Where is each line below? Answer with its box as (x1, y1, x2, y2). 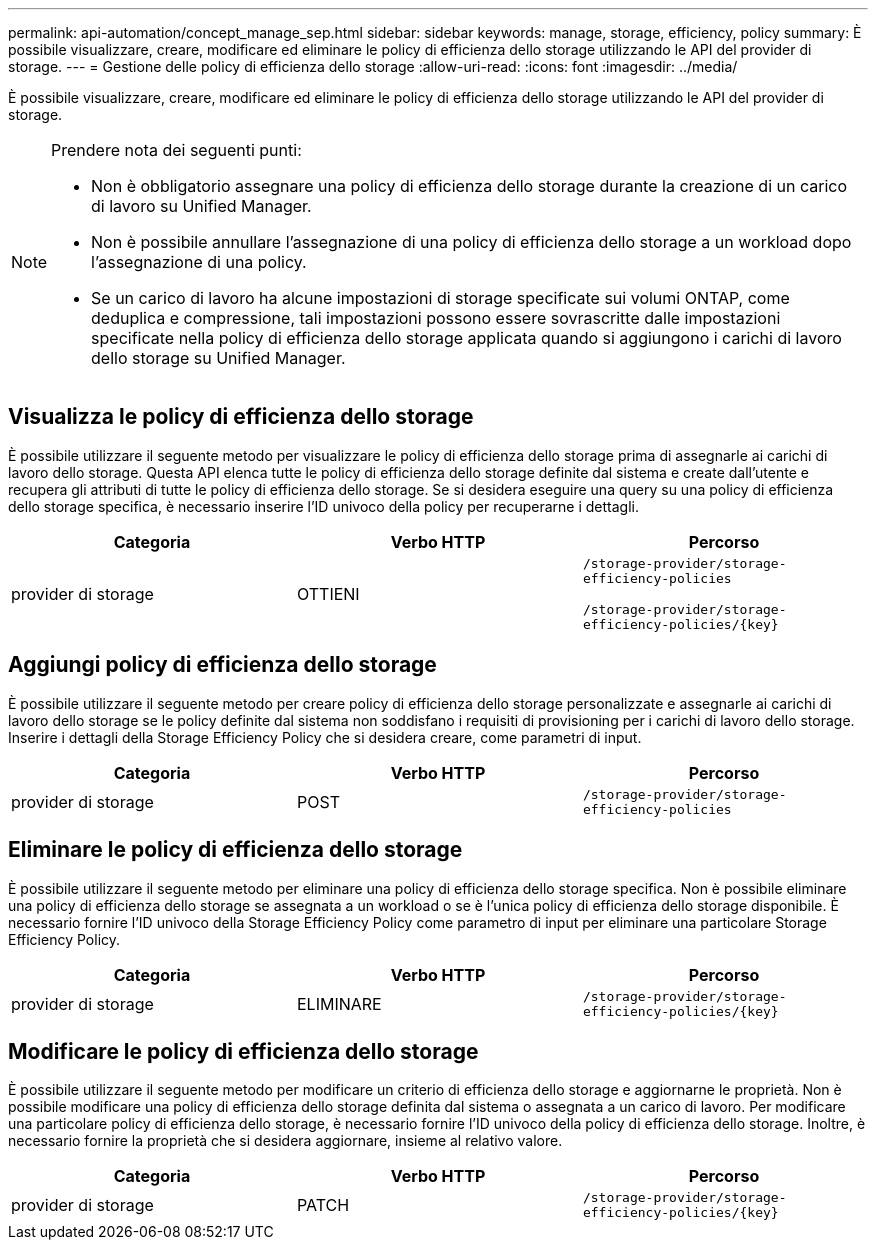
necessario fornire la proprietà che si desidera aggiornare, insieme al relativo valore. (8, 1132, 563, 1150)
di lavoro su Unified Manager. (91, 196, 312, 216)
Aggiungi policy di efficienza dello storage (8, 652, 437, 678)
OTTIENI (296, 583, 360, 604)
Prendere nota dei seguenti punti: (51, 140, 302, 160)
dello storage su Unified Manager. (91, 348, 346, 368)
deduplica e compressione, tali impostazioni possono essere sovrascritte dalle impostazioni (91, 308, 781, 328)
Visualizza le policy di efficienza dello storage (8, 404, 474, 430)
